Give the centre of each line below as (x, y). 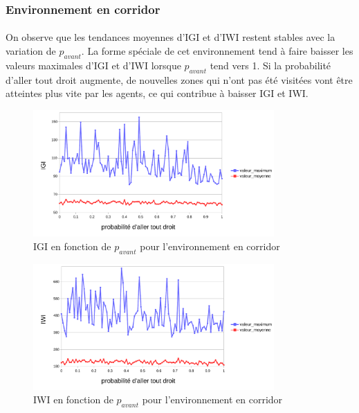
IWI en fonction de (73, 399)
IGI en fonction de (72, 246)
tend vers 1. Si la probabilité (270, 65)
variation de (31, 51)
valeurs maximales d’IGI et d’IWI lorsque (93, 65)
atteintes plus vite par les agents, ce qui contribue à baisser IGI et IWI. (157, 93)
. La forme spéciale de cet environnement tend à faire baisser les (217, 51)
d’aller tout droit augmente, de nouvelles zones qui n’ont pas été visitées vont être (179, 79)
